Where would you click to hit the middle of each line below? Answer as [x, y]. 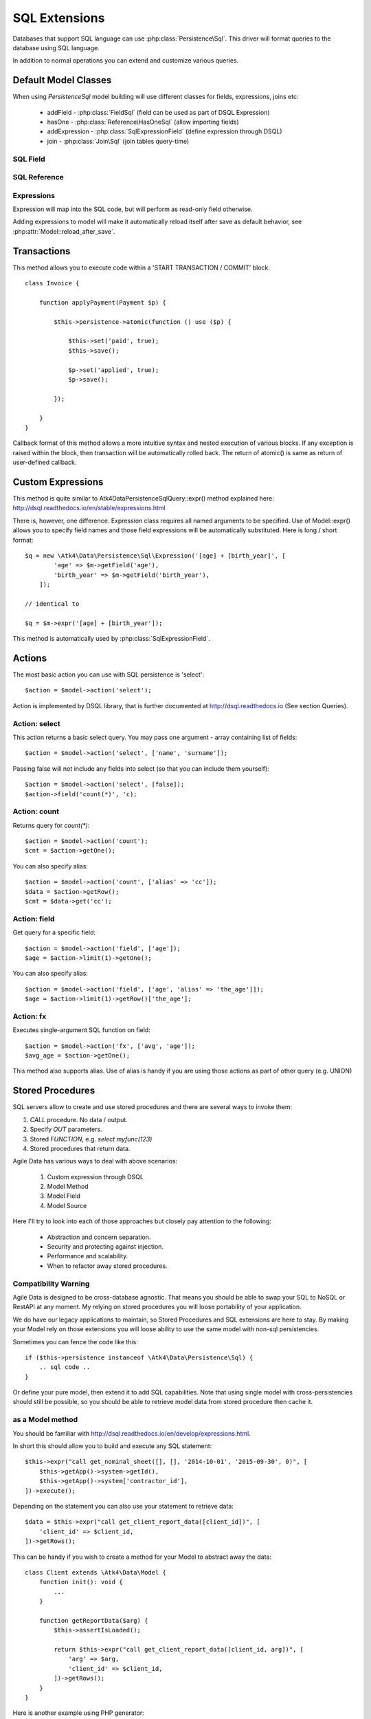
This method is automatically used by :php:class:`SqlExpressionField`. [112, 639]
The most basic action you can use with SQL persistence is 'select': [109, 675]
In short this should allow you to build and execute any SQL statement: [112, 1446]
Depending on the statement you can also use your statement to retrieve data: [123, 1506]
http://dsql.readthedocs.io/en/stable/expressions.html [89, 508]
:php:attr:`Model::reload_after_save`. [64, 231]
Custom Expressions [58, 482]
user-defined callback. [45, 462]
